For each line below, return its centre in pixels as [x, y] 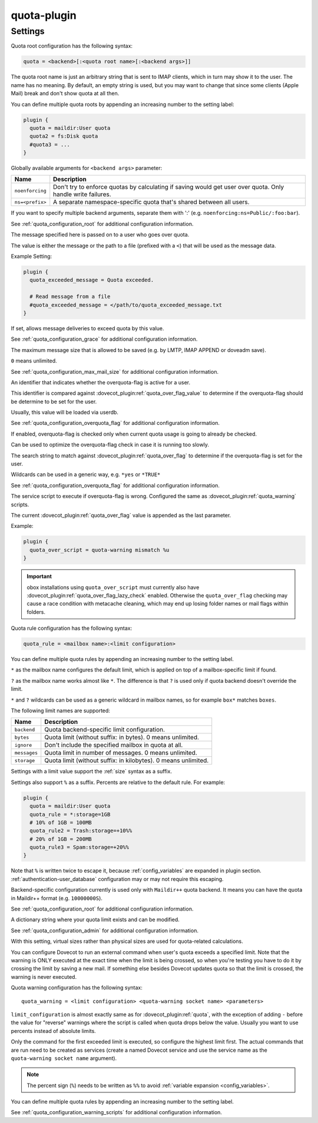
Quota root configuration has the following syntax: [72, 46]
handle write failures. [82, 194]
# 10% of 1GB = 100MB [61, 822]
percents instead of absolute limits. [54, 1031]
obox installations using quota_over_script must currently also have [113, 587]
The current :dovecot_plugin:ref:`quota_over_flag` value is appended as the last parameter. [121, 515]
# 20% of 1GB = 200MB [61, 839]
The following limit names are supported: [60, 710]
